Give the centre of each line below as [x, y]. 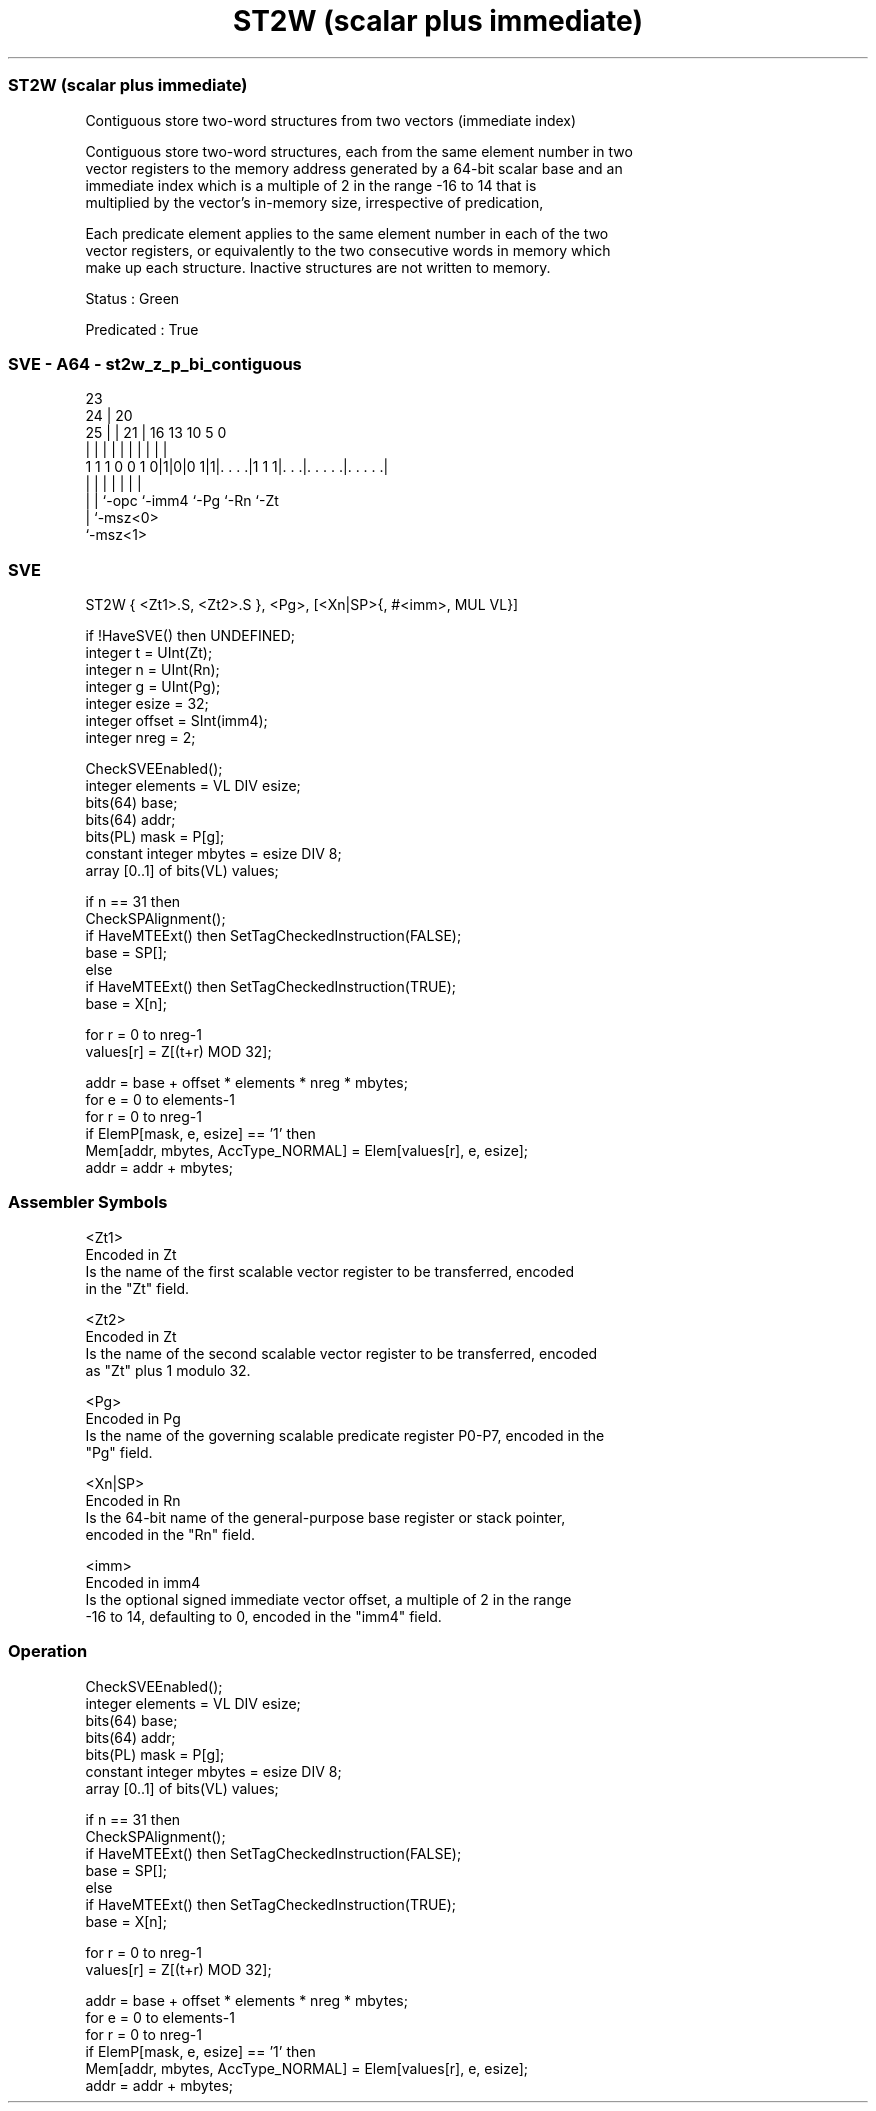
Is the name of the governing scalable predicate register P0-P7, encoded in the [345, 1435]
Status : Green [132, 298]
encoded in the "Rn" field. [170, 1534]
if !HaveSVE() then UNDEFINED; [190, 635]
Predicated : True [142, 329]
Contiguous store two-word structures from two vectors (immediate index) [331, 120]
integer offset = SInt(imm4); [176, 720]
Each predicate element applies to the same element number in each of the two [347, 233]
